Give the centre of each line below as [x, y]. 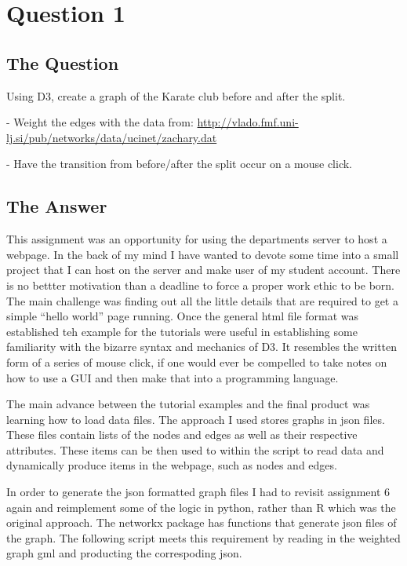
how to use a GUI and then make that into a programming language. [173, 377]
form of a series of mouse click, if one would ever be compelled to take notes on [197, 362]
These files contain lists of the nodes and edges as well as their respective [182, 435]
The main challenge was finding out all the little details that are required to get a [202, 300]
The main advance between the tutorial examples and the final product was [188, 404]
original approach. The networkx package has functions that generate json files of [202, 522]
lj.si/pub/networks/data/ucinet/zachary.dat [112, 137]
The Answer [57, 206]
